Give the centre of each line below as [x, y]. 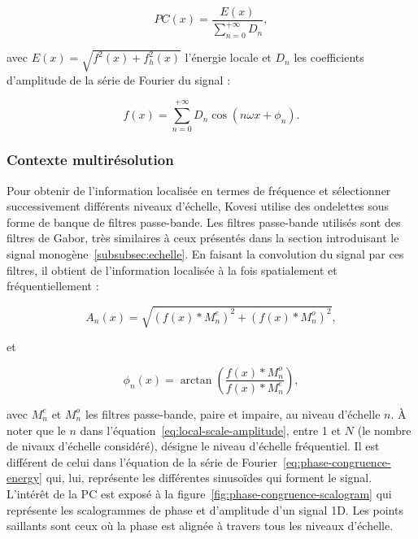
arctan [196, 380]
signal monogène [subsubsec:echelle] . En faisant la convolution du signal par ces [205, 254]
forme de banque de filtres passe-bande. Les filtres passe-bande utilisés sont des [204, 222]
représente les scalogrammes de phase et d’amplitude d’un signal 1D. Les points [205, 509]
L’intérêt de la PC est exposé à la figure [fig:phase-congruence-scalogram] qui [199, 493]
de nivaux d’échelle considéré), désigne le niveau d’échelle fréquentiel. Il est [193, 446]
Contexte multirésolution [90, 160]
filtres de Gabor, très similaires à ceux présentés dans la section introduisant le [203, 238]
